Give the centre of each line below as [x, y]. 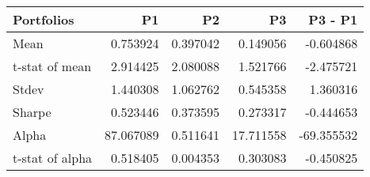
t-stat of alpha [53, 158]
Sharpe [32, 112]
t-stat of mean [52, 66]
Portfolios [44, 19]
